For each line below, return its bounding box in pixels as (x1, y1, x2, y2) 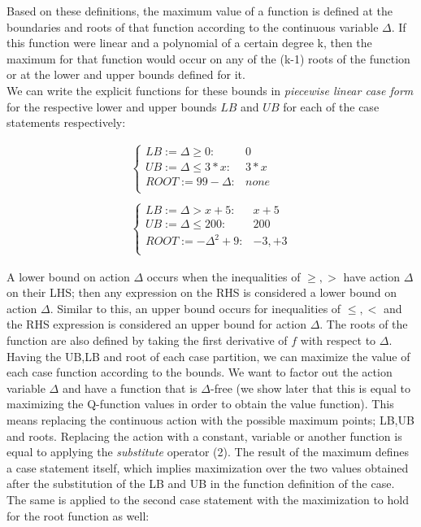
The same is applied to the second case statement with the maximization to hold (7, 490, 409, 507)
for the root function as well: (7, 507, 150, 524)
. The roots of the (319, 316, 408, 333)
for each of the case (283, 98, 380, 115)
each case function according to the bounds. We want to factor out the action (7, 364, 393, 381)
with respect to (300, 331, 376, 348)
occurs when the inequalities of (146, 268, 301, 285)
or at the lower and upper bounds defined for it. (7, 66, 245, 83)
